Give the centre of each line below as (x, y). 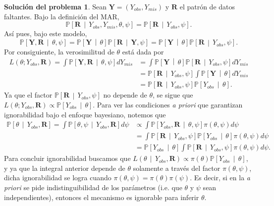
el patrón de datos (207, 6)
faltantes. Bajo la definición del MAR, (62, 16)
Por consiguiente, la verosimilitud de (59, 51)
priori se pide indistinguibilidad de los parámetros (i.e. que (93, 187)
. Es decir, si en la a (220, 178)
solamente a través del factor (177, 168)
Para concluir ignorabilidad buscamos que (67, 158)
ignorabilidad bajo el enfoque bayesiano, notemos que (85, 114)
